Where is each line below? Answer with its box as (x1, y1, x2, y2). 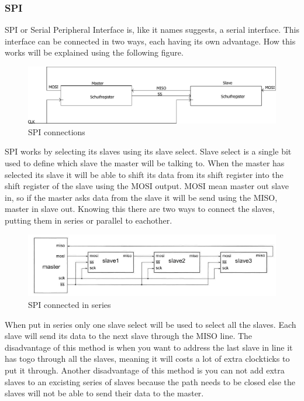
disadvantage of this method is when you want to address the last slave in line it (5, 341, 293, 353)
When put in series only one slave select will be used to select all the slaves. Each (5, 318, 296, 330)
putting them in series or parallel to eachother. (5, 214, 172, 227)
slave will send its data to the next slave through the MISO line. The (5, 330, 253, 342)
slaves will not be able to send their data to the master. (5, 387, 204, 399)
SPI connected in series (28, 298, 111, 310)
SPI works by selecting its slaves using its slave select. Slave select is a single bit (5, 145, 292, 157)
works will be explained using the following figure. (5, 46, 184, 59)
